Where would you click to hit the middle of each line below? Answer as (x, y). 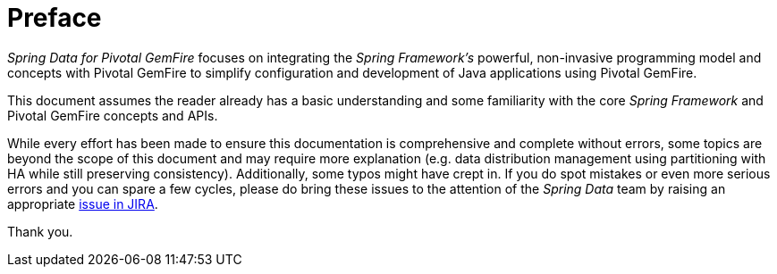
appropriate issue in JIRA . (83, 203)
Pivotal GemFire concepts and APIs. (113, 115)
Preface (55, 18)
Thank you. (40, 231)
